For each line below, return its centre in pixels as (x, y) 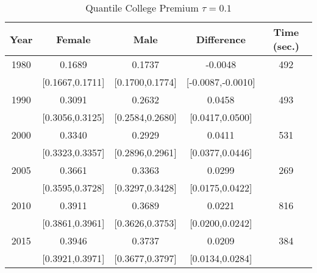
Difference (221, 39)
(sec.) (286, 46)
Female (73, 39)
